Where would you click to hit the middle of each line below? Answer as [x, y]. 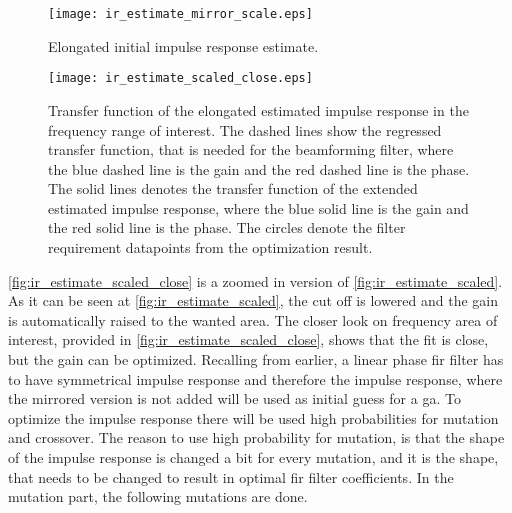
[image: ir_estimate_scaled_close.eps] [180, 78]
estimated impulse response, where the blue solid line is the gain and [258, 207]
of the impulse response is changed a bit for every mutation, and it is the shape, [253, 457]
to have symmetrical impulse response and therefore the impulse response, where [255, 378]
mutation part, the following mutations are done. [158, 496]
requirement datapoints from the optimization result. [210, 247]
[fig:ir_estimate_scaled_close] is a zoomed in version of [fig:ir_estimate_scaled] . [255, 280]
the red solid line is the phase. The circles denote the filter [227, 227]
